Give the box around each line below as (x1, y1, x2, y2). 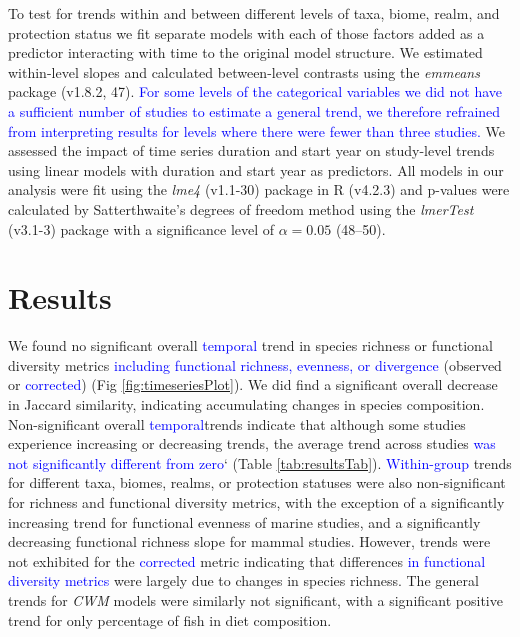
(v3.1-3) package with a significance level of (8, 218, 275, 239)
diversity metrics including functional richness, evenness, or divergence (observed (8, 354, 502, 375)
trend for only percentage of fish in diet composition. (8, 609, 332, 630)
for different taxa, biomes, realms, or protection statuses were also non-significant (8, 472, 506, 493)
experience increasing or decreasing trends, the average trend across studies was (8, 433, 496, 454)
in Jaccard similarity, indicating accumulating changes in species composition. (8, 394, 485, 415)
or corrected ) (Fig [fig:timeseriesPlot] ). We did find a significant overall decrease (8, 374, 498, 395)
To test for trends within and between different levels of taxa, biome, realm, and (8, 3, 500, 23)
